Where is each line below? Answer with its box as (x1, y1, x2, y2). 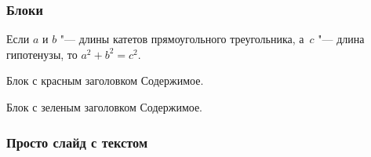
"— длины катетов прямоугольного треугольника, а (60, 31, 304, 47)
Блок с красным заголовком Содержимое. (6, 72, 204, 89)
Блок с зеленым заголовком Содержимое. (6, 99, 203, 115)
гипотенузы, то (6, 46, 78, 62)
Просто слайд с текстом (6, 132, 148, 152)
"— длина (318, 31, 365, 47)
